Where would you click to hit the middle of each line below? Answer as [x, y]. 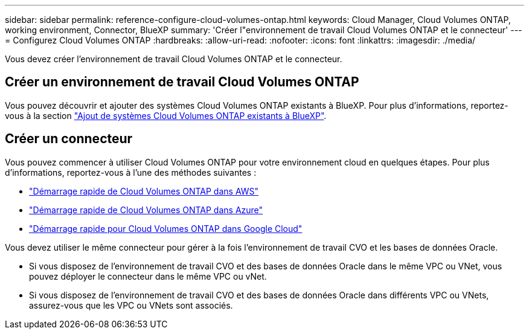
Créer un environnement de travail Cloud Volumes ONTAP [182, 82]
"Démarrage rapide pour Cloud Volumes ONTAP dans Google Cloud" [166, 228]
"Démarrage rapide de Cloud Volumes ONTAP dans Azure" [146, 210]
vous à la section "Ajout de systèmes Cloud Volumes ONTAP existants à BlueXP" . [166, 115]
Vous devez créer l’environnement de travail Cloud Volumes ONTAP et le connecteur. [174, 59]
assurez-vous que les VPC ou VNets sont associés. [131, 305]
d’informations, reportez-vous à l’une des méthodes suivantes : [131, 172]
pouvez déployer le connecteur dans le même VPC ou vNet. [148, 276]
